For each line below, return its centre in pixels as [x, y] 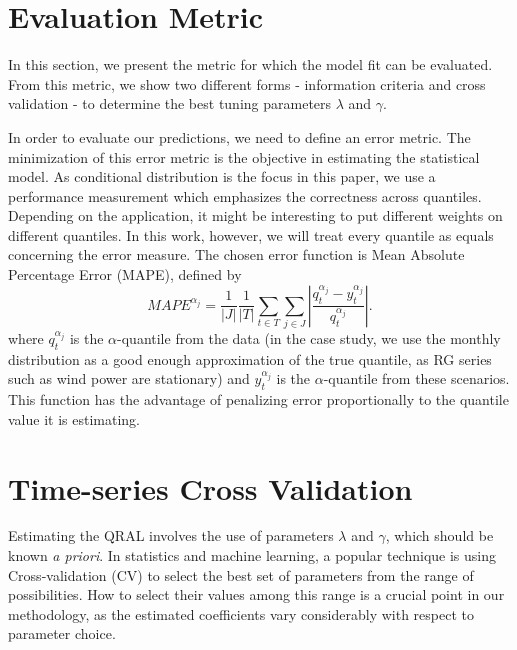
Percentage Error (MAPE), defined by [125, 274]
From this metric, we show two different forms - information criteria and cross [247, 83]
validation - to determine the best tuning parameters [170, 103]
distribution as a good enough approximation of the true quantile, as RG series [250, 358]
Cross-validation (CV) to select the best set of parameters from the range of [241, 574]
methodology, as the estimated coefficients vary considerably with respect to [241, 613]
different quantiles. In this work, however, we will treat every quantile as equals [251, 234]
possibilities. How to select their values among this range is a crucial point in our [256, 594]
